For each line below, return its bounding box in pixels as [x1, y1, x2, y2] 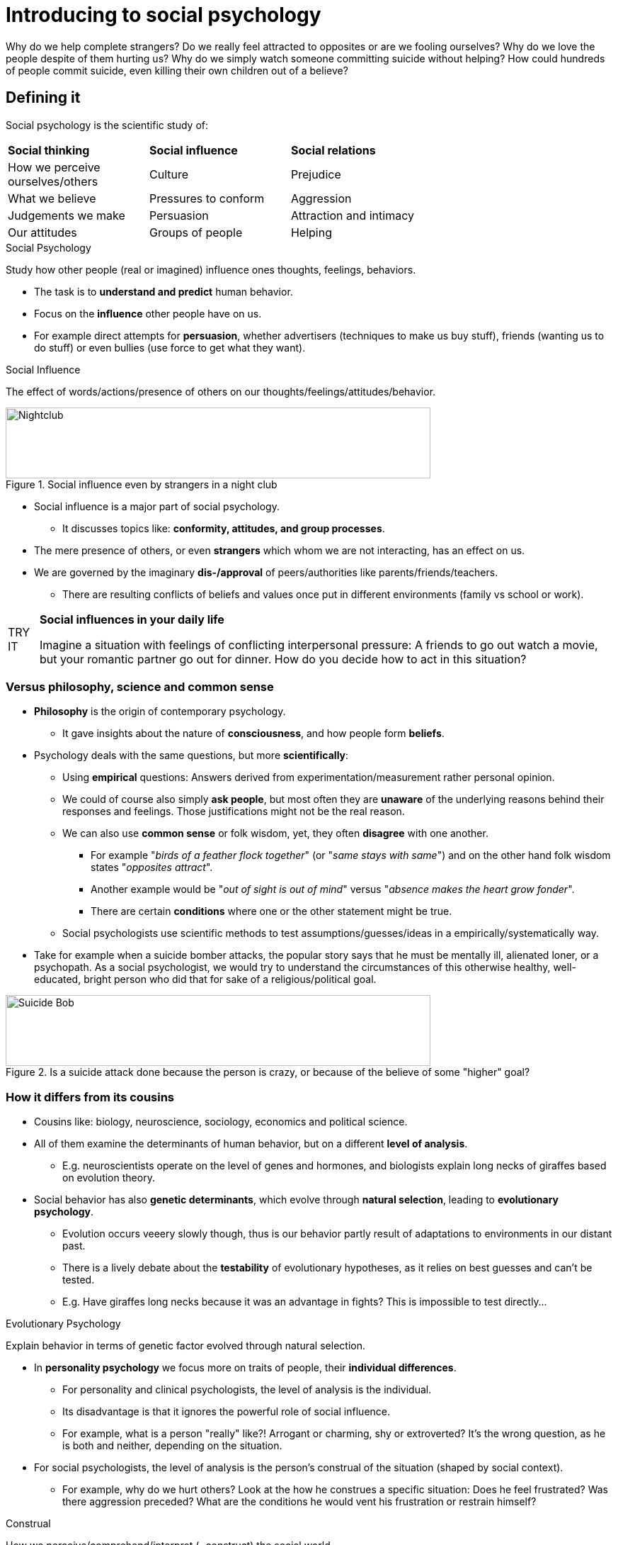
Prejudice [290, 167, 341, 181]
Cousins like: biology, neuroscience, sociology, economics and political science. [34, 1116, 408, 1128]
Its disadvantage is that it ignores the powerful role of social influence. [62, 1405, 391, 1418]
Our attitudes [8, 225, 77, 240]
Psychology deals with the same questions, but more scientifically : [34, 749, 349, 762]
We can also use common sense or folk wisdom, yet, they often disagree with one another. [62, 827, 488, 840]
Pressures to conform [149, 191, 265, 206]
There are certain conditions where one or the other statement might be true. [91, 905, 452, 918]
